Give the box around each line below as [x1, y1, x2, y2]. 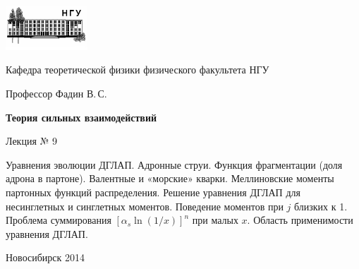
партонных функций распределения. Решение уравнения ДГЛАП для [6, 185, 300, 199]
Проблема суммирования [6, 213, 111, 227]
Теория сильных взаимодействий [6, 109, 157, 124]
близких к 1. [294, 198, 348, 213]
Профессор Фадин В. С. [6, 86, 107, 101]
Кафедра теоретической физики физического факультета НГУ [6, 62, 269, 77]
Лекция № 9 [6, 133, 57, 148]
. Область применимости [247, 213, 353, 227]
